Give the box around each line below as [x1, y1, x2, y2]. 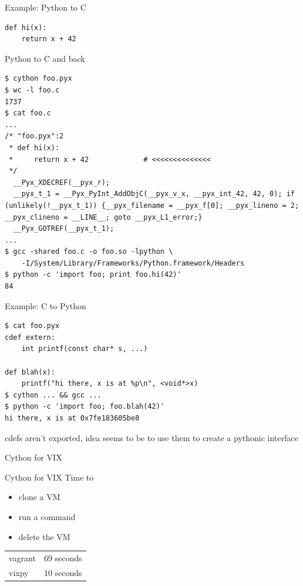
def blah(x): [5, 368, 55, 376]
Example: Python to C [5, 1, 86, 13]
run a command [18, 510, 76, 522]
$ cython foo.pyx [5, 74, 72, 83]
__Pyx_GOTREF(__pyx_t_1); [13, 224, 115, 233]
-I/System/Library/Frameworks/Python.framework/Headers [21, 259, 245, 267]
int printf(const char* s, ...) [21, 345, 148, 353]
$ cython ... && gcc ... [5, 390, 102, 399]
